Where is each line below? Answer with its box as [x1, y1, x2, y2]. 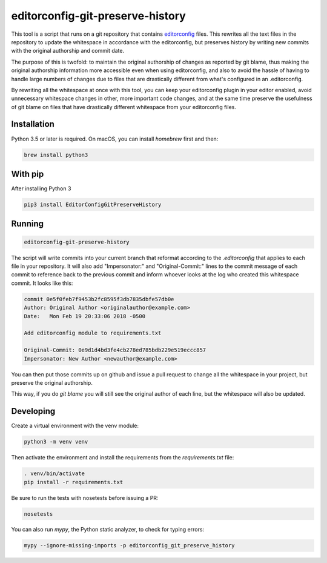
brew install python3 [24, 152, 88, 158]
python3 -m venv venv [24, 438, 88, 445]
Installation [11, 119, 54, 130]
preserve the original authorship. [11, 379, 93, 386]
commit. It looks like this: [11, 279, 73, 287]
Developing [11, 406, 56, 416]
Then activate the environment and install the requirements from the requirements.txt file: [11, 454, 234, 461]
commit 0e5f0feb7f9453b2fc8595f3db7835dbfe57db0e [24, 296, 174, 302]
